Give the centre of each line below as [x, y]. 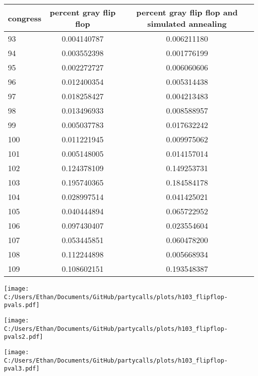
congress [25, 18]
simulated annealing [187, 24]
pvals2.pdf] [24, 337]
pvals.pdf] [22, 305]
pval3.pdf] [22, 369]
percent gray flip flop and [187, 12]
